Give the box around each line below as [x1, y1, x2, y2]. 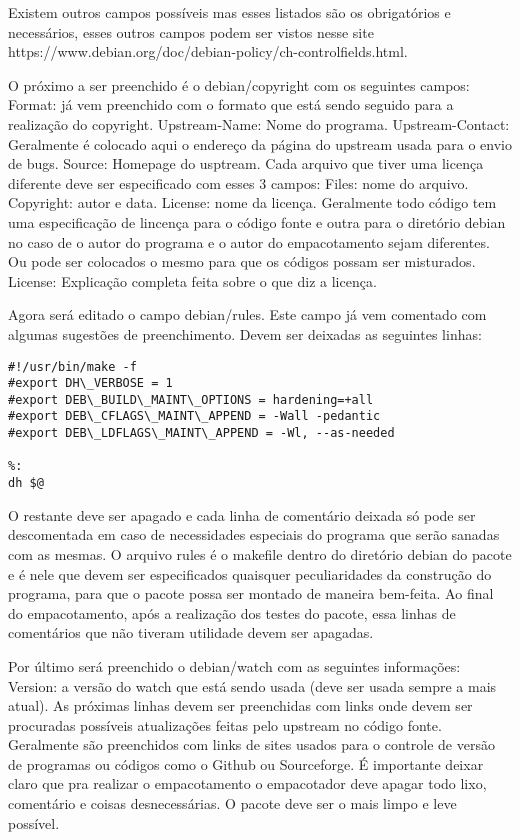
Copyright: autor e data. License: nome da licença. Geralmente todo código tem [8, 192, 497, 213]
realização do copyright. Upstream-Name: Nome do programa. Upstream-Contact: [8, 113, 510, 134]
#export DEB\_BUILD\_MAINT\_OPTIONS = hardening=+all [8, 392, 374, 407]
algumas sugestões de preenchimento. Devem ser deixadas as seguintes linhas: [8, 323, 482, 344]
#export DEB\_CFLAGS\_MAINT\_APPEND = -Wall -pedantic [8, 409, 381, 424]
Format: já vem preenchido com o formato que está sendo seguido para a [8, 94, 454, 115]
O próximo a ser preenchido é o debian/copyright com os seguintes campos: [8, 74, 470, 95]
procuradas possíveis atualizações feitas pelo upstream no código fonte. [8, 714, 442, 735]
